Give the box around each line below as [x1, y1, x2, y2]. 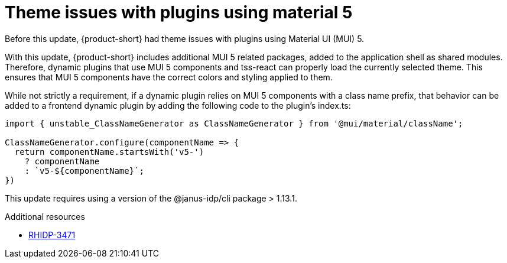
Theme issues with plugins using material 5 [5, 2, 353, 22]
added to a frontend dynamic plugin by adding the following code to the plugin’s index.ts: [5, 100, 351, 111]
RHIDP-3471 [28, 229, 76, 240]
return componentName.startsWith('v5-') [14, 147, 204, 157]
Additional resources [5, 211, 85, 222]
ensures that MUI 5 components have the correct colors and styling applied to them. [5, 72, 333, 82]
